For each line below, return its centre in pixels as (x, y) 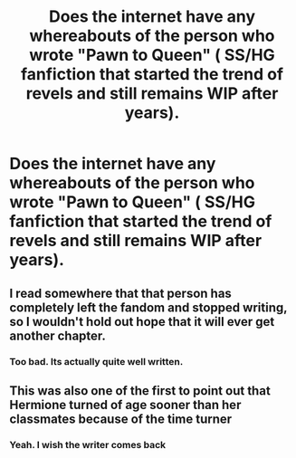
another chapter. (58, 335)
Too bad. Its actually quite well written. (96, 361)
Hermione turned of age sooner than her (125, 405)
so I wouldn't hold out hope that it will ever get (142, 322)
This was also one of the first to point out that (140, 391)
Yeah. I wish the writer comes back (88, 444)
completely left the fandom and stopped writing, (148, 307)
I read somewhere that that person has (121, 293)
